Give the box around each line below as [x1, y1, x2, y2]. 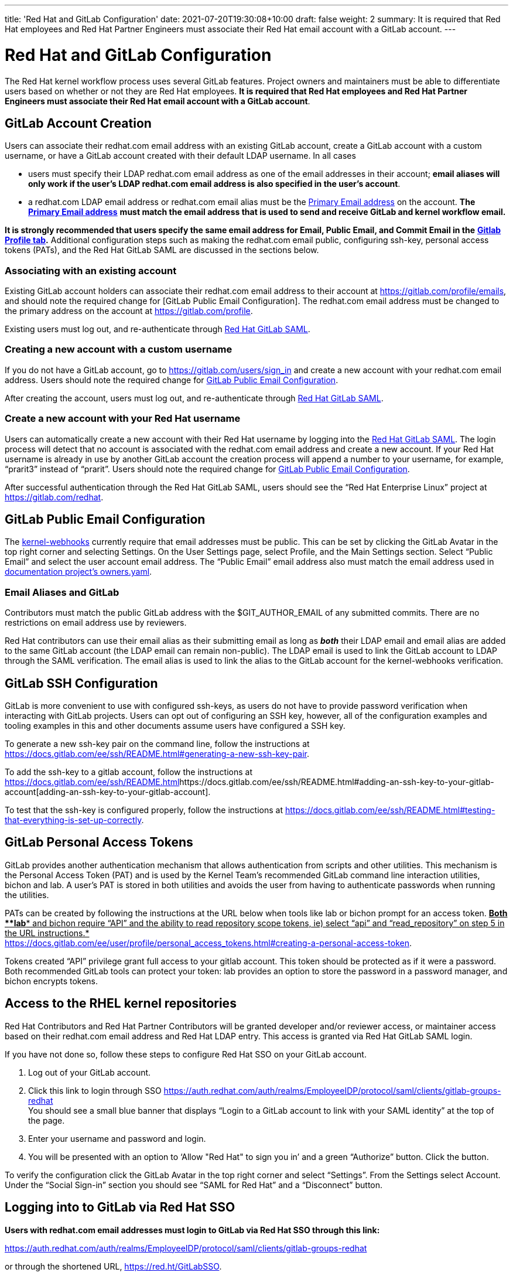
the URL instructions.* [5, 927, 90, 938]
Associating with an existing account [5, 264, 177, 277]
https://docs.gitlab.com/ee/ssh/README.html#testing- [285, 805, 495, 816]
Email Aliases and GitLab [5, 586, 119, 598]
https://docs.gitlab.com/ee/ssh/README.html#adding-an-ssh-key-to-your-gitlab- [179, 777, 494, 787]
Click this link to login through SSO [28, 1085, 162, 1096]
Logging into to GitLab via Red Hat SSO [5, 1200, 235, 1215]
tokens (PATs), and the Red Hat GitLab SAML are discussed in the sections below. [5, 245, 319, 255]
